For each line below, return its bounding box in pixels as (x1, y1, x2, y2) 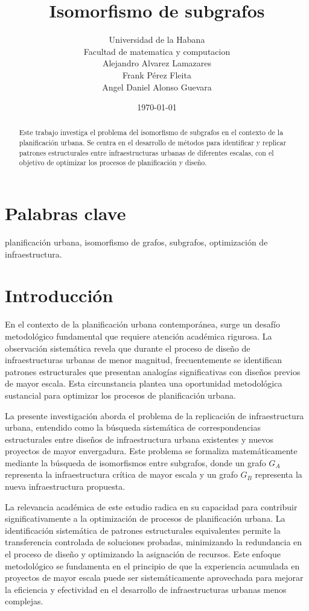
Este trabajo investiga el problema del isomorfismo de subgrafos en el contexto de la (19, 127, 284, 138)
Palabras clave (5, 201, 126, 226)
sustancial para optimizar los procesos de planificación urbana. (5, 388, 236, 401)
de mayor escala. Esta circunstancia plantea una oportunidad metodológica (5, 377, 282, 390)
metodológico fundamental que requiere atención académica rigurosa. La (5, 329, 272, 342)
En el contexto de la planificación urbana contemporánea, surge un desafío (5, 318, 280, 331)
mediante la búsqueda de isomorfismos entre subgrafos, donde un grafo (5, 456, 266, 469)
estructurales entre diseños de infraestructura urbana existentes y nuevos (5, 432, 273, 445)
